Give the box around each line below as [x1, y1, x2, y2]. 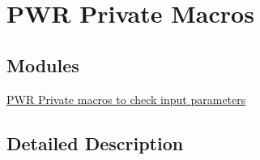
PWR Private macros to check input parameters [6, 90, 246, 107]
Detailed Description [6, 130, 184, 155]
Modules [6, 52, 79, 77]
